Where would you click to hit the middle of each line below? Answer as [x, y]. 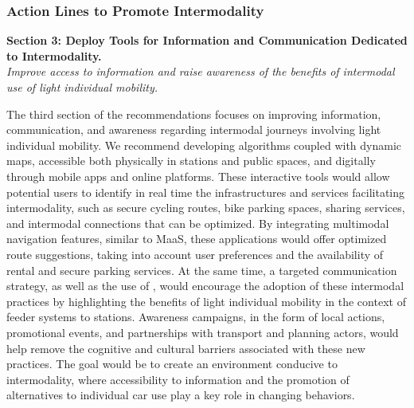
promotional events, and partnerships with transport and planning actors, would [203, 332]
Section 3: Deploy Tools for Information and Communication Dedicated [207, 40]
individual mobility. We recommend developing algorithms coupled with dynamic [204, 145]
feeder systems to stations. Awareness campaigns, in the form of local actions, [196, 317]
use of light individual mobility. [82, 87]
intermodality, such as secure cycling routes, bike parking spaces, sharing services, [206, 208]
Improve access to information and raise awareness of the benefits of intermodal [201, 71]
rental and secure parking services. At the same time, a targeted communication [202, 270]
